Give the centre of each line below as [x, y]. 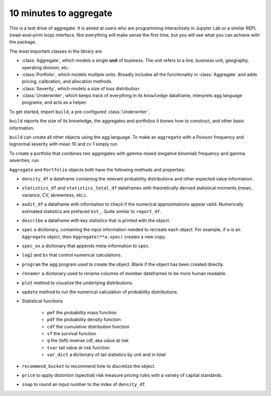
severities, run [24, 160]
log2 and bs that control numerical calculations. [72, 255]
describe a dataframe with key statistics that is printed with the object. [96, 220]
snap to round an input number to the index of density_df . [84, 384]
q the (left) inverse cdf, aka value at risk [88, 340]
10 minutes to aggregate [61, 13]
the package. [23, 42]
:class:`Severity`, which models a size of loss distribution [81, 88]
